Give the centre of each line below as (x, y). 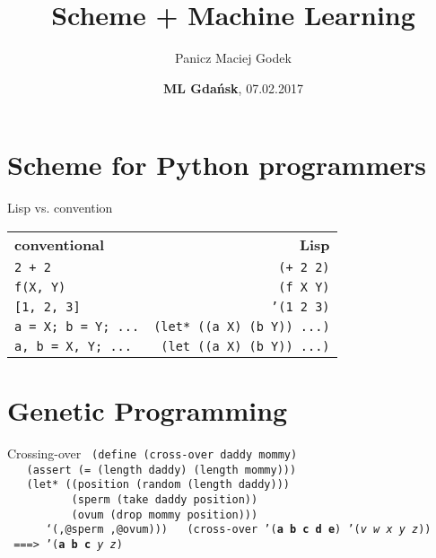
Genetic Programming (148, 410)
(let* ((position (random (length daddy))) (158, 485)
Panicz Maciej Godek (233, 58)
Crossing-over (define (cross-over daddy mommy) (153, 453)
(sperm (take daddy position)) (165, 499)
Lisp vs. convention (60, 208)
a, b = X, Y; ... (73, 346)
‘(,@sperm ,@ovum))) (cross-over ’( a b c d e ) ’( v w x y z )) (238, 530)
